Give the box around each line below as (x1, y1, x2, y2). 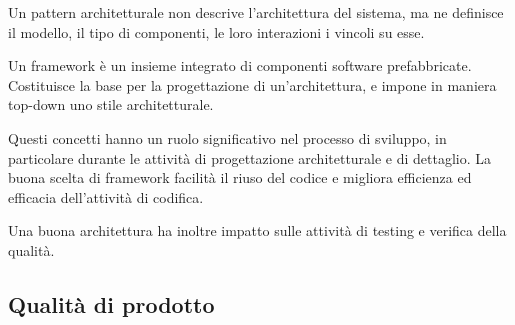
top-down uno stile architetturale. (8, 94, 214, 115)
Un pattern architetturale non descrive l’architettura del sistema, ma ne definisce (8, 2, 504, 22)
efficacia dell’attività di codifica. (8, 186, 204, 207)
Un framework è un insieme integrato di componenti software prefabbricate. (8, 55, 472, 76)
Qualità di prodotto (8, 288, 215, 319)
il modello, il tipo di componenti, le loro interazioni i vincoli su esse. (8, 21, 425, 42)
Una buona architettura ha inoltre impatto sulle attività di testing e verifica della (8, 220, 507, 241)
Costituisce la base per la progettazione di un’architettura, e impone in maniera (8, 74, 497, 95)
